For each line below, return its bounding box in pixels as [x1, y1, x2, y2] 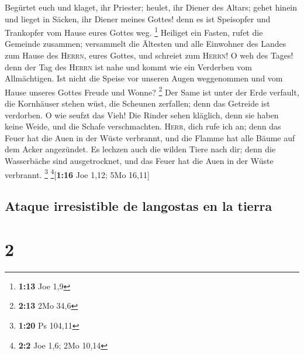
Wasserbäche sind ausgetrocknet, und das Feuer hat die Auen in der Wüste [5, 155, 274, 167]
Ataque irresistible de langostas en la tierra [5, 197, 272, 215]
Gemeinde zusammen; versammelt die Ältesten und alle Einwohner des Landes [5, 37, 286, 50]
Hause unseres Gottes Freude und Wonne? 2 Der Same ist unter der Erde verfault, [5, 84, 299, 98]
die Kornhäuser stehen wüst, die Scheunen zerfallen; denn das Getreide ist [5, 97, 270, 110]
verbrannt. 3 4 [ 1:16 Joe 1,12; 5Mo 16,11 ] [5, 166, 150, 180]
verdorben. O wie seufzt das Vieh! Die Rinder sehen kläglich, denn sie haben [5, 108, 279, 121]
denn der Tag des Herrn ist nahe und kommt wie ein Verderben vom [5, 60, 252, 73]
